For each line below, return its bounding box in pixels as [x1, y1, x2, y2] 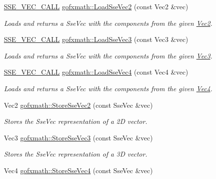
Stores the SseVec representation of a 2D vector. [4, 116, 147, 126]
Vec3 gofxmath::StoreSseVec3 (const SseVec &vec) [4, 132, 153, 142]
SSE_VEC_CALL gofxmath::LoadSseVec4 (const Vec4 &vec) [4, 67, 188, 77]
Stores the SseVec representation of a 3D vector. [4, 149, 147, 159]
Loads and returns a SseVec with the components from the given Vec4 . [4, 83, 213, 93]
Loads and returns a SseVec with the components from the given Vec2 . [4, 18, 213, 28]
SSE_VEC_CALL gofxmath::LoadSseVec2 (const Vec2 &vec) [4, 1, 188, 11]
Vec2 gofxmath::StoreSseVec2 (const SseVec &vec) [4, 99, 153, 110]
